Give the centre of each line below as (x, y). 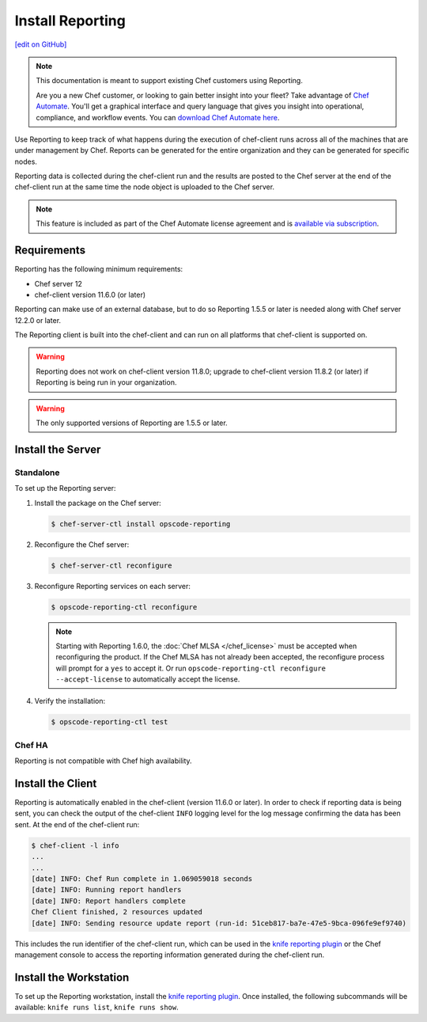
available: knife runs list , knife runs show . (96, 1007)
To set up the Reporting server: (65, 488)
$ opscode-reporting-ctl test (110, 722)
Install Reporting (70, 21)
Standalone (37, 473)
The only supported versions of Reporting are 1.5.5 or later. (132, 423)
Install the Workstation (72, 977)
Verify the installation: (70, 701)
